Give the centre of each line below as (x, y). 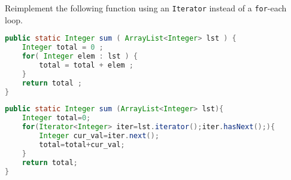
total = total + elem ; (86, 65)
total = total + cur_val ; (82, 144)
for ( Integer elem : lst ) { (80, 56)
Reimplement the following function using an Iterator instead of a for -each (146, 8)
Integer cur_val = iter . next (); (99, 136)
